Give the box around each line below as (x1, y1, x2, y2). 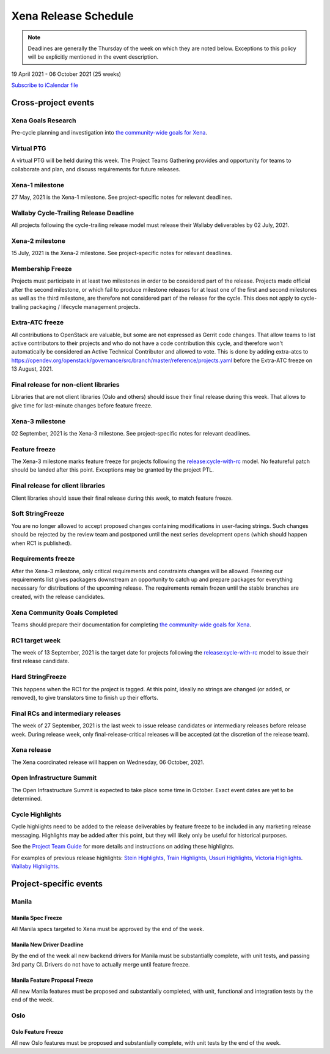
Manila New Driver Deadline (11, 941, 84, 948)
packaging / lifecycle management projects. (29, 303, 141, 310)
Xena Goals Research (11, 116, 76, 125)
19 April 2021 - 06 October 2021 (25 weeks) (11, 70, 122, 78)
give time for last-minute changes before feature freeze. (11, 401, 153, 409)
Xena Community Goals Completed (11, 608, 119, 617)
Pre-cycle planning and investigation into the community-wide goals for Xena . (11, 129, 208, 136)
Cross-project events (11, 97, 95, 108)
